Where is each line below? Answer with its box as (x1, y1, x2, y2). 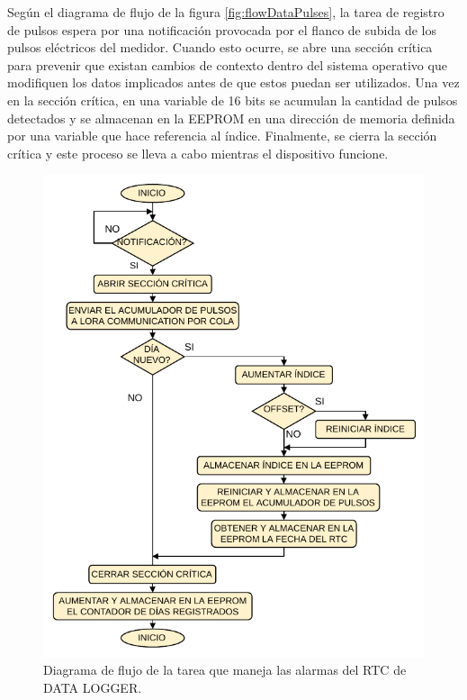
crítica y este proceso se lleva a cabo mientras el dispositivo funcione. (7, 143, 389, 162)
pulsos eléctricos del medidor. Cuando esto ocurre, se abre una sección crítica (7, 38, 433, 57)
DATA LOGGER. (43, 677, 142, 696)
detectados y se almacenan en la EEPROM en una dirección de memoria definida (7, 108, 455, 127)
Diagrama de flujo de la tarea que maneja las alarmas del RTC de (43, 660, 407, 679)
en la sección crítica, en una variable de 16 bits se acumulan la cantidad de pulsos (7, 90, 458, 109)
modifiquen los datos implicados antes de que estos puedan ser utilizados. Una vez (7, 73, 460, 92)
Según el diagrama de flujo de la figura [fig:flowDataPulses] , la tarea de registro (7, 3, 445, 21)
